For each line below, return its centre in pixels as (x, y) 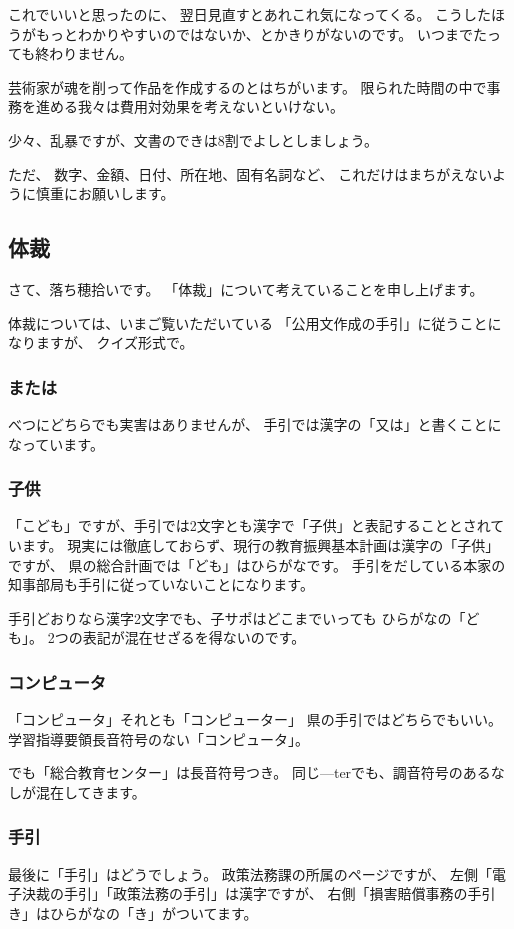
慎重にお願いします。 (105, 193)
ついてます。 (216, 912)
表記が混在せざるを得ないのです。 (194, 637)
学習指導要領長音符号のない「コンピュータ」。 (158, 738)
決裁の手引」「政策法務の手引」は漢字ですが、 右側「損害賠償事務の (244, 893)
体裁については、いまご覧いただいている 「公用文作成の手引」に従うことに (255, 322)
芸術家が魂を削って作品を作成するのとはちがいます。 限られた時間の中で (247, 86)
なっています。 (56, 443)
